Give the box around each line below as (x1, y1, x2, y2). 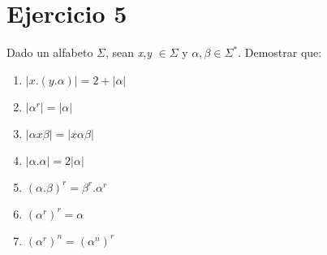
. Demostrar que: (238, 44, 322, 61)
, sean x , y (105, 44, 152, 61)
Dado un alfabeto (6, 44, 93, 61)
